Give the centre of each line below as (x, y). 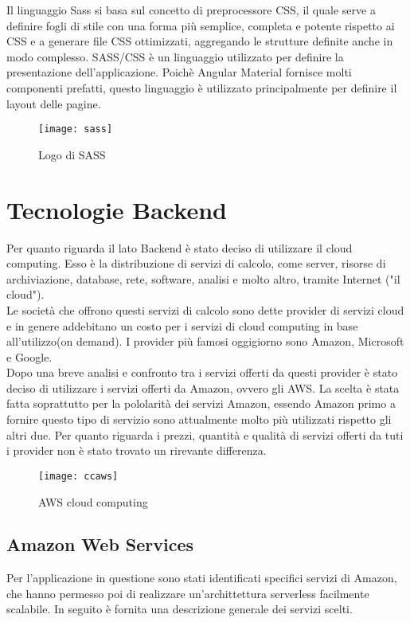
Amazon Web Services (100, 544)
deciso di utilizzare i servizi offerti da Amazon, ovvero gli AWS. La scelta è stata (203, 387)
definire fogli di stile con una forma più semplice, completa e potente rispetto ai (201, 25)
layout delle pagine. (54, 103)
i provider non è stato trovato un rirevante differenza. (137, 450)
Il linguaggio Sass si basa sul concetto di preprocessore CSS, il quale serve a (191, 10)
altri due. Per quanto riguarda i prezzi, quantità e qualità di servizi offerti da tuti (205, 434)
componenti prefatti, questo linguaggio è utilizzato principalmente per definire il (202, 87)
